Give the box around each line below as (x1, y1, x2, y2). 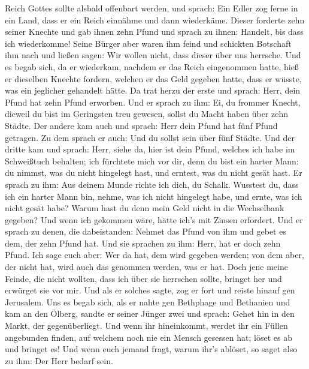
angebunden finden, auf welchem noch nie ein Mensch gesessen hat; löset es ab (5, 331, 292, 343)
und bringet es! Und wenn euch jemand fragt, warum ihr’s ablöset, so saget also (5, 343, 298, 355)
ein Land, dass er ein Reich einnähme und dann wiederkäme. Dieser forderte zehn (5, 13, 305, 26)
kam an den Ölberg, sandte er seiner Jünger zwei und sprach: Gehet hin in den (5, 307, 295, 320)
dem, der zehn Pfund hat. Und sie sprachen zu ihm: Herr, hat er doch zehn (5, 236, 281, 249)
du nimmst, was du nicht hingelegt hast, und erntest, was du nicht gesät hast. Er (5, 166, 302, 179)
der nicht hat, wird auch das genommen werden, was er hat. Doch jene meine (5, 260, 288, 273)
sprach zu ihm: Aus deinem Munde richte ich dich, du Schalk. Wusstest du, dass (5, 178, 299, 190)
